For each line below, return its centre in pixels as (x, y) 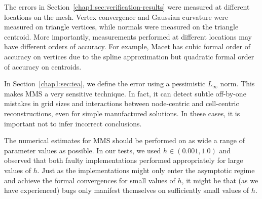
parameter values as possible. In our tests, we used (83, 150)
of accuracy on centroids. (43, 66)
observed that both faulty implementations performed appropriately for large (124, 160)
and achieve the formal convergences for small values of (90, 180)
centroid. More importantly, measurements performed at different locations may (128, 36)
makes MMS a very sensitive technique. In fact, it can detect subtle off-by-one (125, 93)
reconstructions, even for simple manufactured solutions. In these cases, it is (122, 113)
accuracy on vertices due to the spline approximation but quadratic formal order (129, 56)
